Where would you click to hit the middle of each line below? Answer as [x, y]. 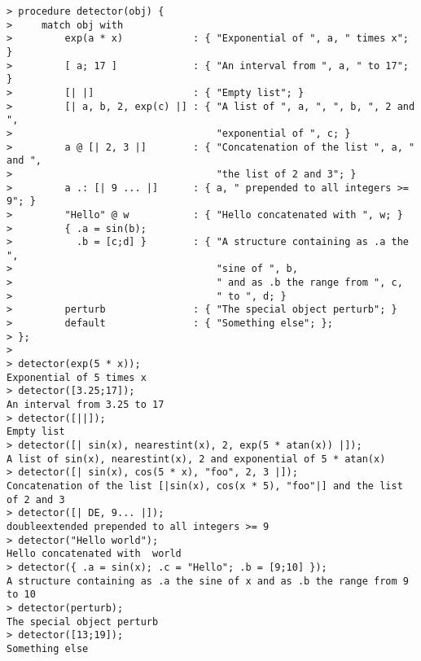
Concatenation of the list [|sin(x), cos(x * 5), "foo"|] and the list [205, 486]
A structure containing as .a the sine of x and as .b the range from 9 [208, 581]
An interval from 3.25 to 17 [86, 405]
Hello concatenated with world [94, 554]
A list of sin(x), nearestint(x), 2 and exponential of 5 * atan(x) [196, 459]
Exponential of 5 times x [77, 377]
